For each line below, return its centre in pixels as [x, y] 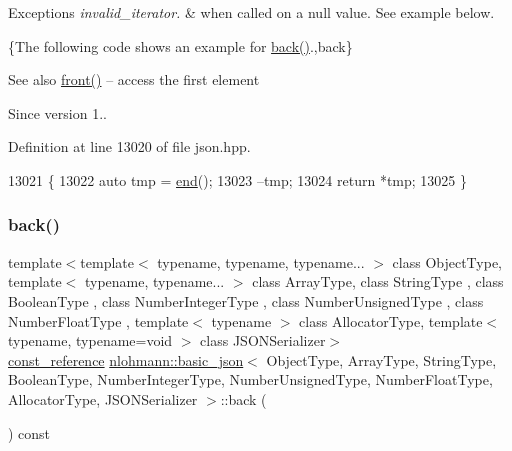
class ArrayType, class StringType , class [378, 281]
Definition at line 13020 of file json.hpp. [129, 146]
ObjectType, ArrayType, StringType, [381, 359]
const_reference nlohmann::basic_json [126, 359]
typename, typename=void [90, 340]
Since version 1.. [57, 112]
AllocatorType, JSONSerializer [103, 398]
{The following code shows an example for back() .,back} [180, 45]
